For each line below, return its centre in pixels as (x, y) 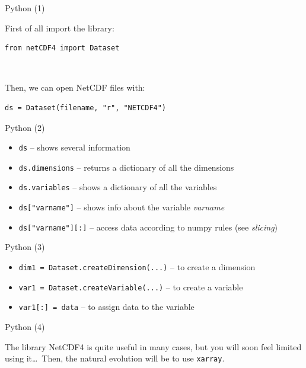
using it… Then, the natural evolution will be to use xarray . (115, 358)
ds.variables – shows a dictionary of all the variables (118, 187)
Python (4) (25, 327)
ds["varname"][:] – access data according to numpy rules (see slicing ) (148, 227)
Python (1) (25, 8)
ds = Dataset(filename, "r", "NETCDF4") (86, 108)
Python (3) (25, 247)
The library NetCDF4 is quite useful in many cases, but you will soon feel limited (153, 346)
